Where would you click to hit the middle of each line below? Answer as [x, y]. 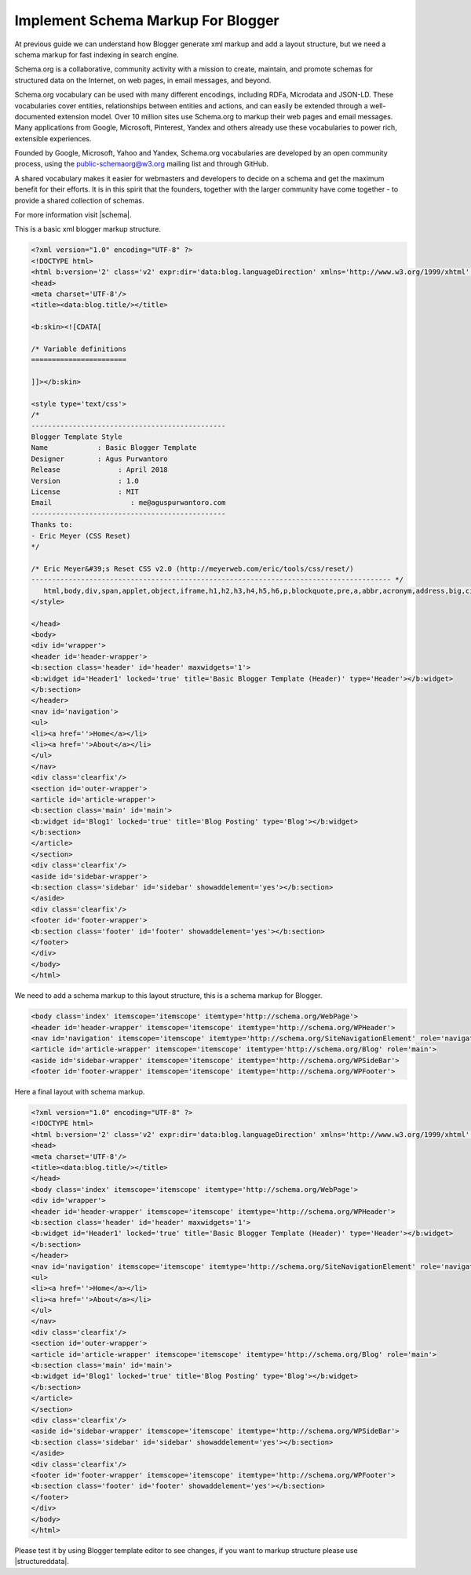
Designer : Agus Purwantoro [99, 459]
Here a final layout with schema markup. [80, 1092]
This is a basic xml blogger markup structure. [88, 229]
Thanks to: [52, 525]
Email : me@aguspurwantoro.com [128, 503]
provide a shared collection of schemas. [79, 200]
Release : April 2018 [99, 470]
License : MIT [85, 492]
